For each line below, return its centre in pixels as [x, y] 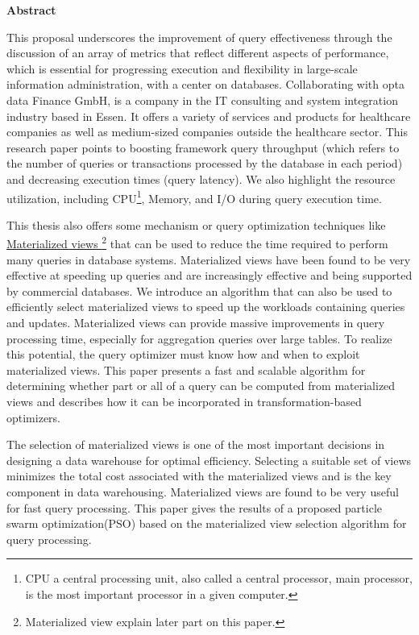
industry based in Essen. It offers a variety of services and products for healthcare [209, 116]
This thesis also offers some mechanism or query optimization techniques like [196, 224]
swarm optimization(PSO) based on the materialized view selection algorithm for [207, 523]
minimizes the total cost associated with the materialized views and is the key [199, 476]
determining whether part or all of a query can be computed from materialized [201, 386]
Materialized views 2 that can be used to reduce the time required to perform [197, 243]
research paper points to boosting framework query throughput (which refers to [203, 147]
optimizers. [34, 417]
